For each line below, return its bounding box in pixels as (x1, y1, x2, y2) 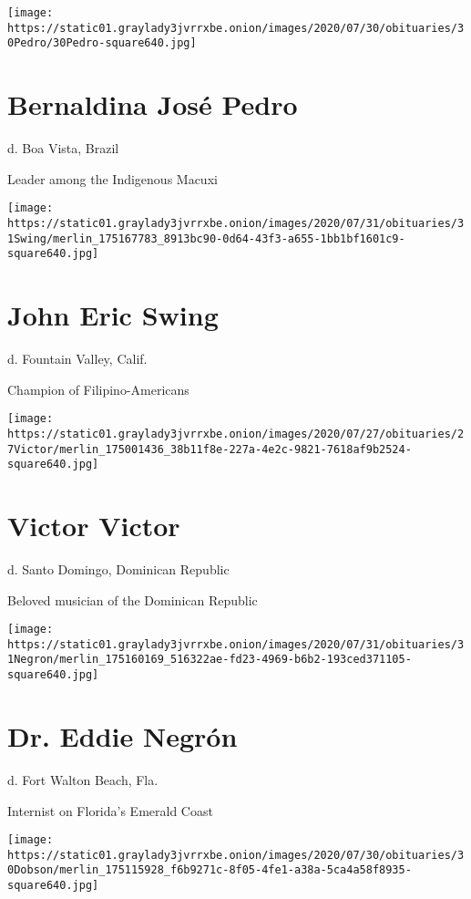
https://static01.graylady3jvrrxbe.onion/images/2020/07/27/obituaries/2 (7, 427, 465, 440)
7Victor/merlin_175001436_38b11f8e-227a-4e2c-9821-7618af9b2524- (7, 442, 412, 456)
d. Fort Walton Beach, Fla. (7, 770, 159, 789)
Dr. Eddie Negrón (7, 717, 238, 754)
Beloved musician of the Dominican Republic (7, 590, 258, 609)
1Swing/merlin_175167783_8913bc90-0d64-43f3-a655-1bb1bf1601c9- (7, 232, 405, 245)
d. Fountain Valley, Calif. (7, 349, 148, 368)
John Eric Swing (7, 296, 219, 334)
